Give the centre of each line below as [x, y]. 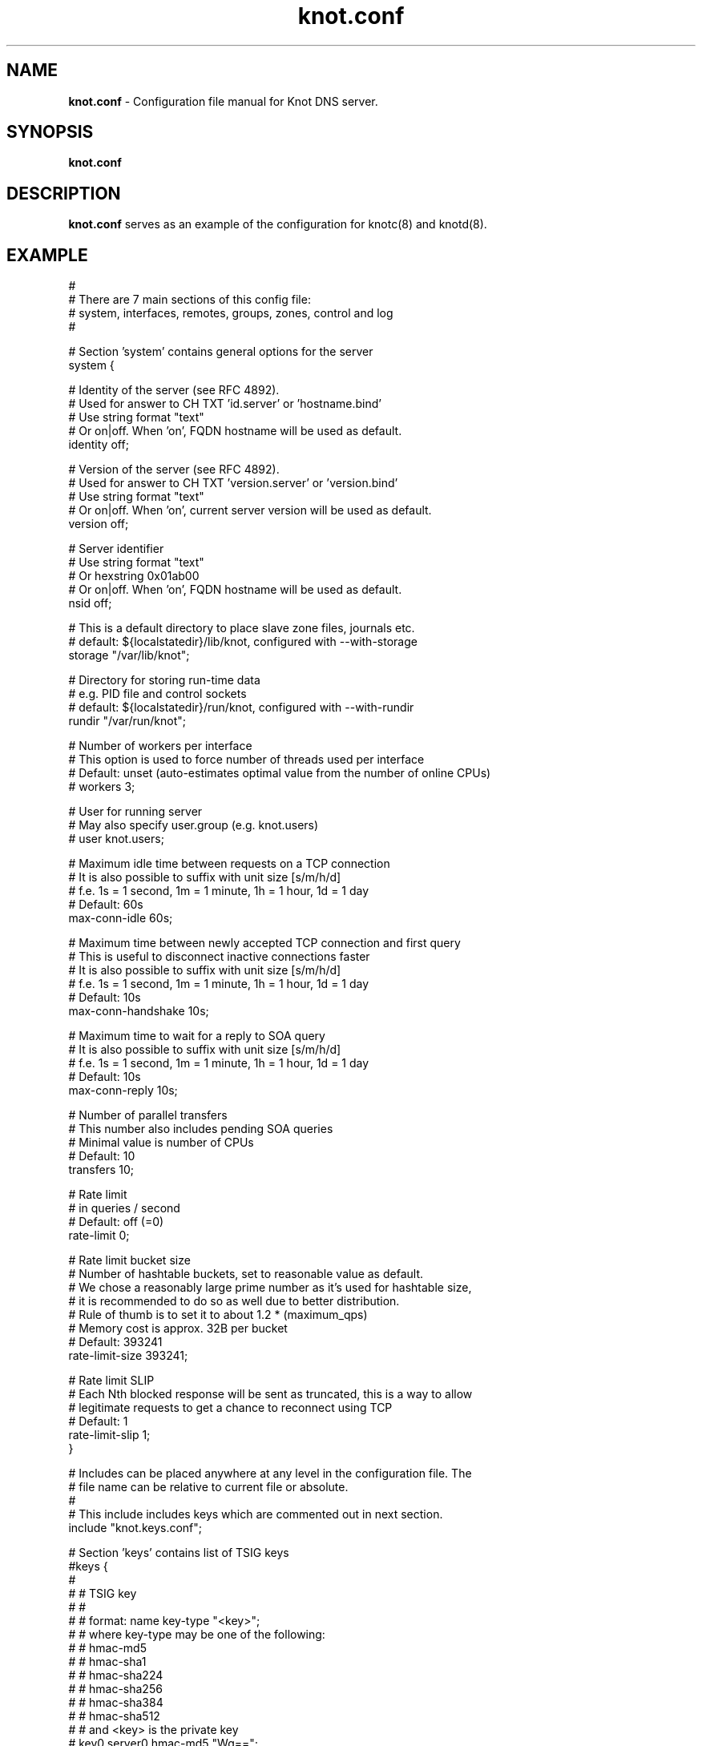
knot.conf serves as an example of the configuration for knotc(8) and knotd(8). [278, 224]
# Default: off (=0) [116, 1222]
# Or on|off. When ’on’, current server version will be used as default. [250, 510]
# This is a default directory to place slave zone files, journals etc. [242, 628]
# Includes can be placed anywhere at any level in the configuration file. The [270, 1474]
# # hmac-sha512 [114, 1716]
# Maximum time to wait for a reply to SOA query [197, 1036]
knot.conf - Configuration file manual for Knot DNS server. [223, 101]
